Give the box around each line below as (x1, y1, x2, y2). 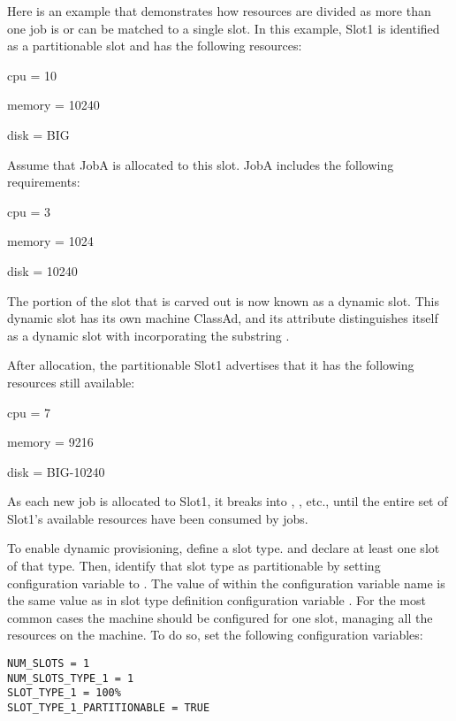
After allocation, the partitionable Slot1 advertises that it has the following (7, 356, 414, 374)
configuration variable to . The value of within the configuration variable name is (7, 573, 445, 592)
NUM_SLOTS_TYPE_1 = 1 (7, 671, 134, 685)
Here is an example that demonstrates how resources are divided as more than (7, 2, 431, 19)
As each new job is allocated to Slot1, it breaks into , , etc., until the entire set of (7, 492, 448, 510)
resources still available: (7, 372, 135, 391)
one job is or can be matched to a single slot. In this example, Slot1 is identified (7, 19, 440, 37)
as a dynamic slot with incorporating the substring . (7, 326, 290, 344)
